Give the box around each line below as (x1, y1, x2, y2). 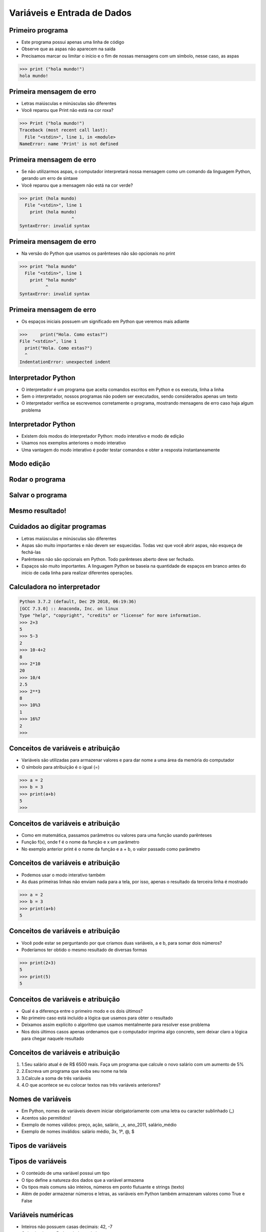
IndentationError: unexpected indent (19, 359, 111, 365)
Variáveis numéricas (9, 1210, 74, 1219)
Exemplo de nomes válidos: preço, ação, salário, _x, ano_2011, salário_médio (21, 1122, 177, 1128)
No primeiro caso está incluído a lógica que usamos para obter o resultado (21, 1015, 173, 1021)
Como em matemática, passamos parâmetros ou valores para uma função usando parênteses (21, 832, 212, 838)
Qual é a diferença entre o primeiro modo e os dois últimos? (21, 1008, 143, 1014)
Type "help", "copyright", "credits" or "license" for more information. (19, 613, 201, 618)
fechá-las (21, 549, 41, 555)
